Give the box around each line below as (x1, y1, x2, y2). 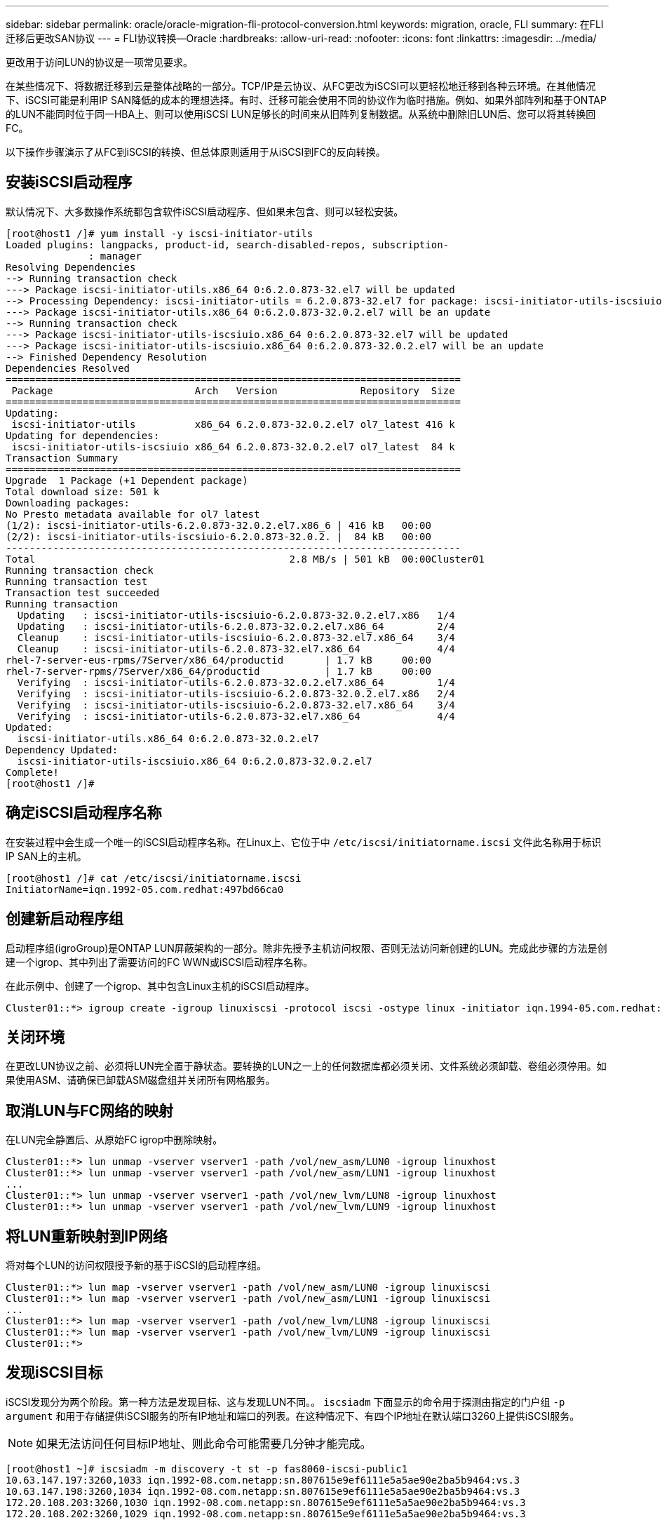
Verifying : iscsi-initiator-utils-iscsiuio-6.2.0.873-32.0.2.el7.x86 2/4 (17, 687, 455, 699)
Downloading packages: (6, 497, 130, 509)
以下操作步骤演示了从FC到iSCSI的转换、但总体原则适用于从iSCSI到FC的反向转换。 (6, 146, 386, 158)
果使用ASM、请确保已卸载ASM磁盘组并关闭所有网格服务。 (6, 1074, 276, 1087)
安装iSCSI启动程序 (6, 173, 133, 192)
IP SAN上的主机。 (6, 849, 87, 862)
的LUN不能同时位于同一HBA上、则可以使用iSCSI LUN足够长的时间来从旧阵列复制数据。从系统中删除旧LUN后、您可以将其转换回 (6, 108, 596, 120)
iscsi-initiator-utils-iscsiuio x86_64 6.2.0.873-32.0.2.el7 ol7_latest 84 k (11, 441, 455, 452)
